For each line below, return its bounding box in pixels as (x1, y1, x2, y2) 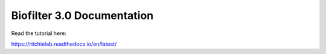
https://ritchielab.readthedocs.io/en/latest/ (11, 40, 117, 47)
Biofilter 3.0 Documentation (11, 9, 154, 22)
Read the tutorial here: (11, 30, 66, 37)
